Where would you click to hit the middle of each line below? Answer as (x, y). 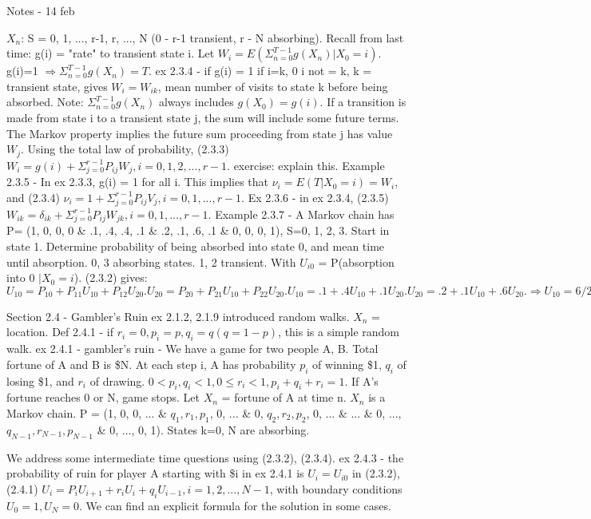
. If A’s (361, 380)
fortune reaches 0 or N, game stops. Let (103, 397)
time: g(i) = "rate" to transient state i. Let (111, 53)
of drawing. (117, 380)
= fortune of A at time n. (284, 397)
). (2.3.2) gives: (111, 277)
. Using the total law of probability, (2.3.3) (125, 149)
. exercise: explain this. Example (306, 165)
